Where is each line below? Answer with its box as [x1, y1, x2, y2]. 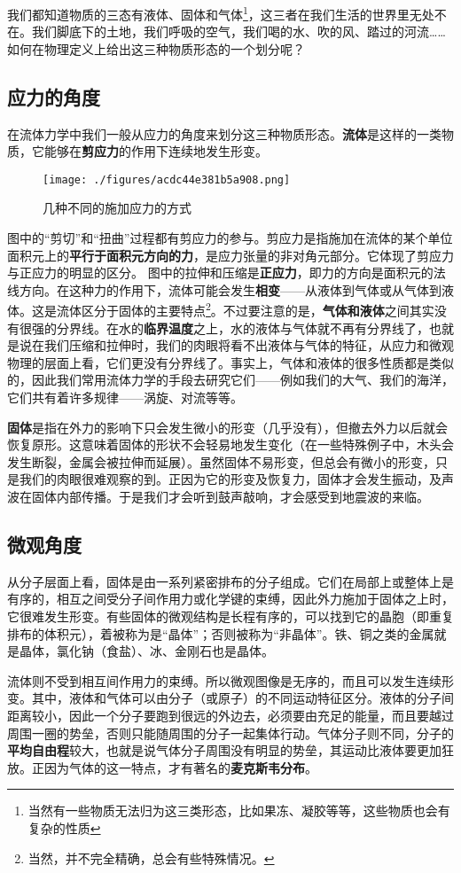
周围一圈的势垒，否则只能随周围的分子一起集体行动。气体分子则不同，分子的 [7, 723, 454, 742]
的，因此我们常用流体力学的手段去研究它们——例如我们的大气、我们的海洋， [7, 370, 454, 389]
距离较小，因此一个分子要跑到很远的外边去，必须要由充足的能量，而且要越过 [7, 706, 454, 724]
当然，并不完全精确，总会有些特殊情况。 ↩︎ [27, 848, 275, 867]
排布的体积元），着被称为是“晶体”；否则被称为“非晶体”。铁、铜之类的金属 [7, 624, 434, 643]
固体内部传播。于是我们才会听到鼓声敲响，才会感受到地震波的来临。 [31, 487, 429, 506]
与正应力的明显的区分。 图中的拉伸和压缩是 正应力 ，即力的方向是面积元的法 [7, 263, 446, 282]
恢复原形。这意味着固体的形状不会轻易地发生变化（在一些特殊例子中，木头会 [7, 435, 454, 454]
